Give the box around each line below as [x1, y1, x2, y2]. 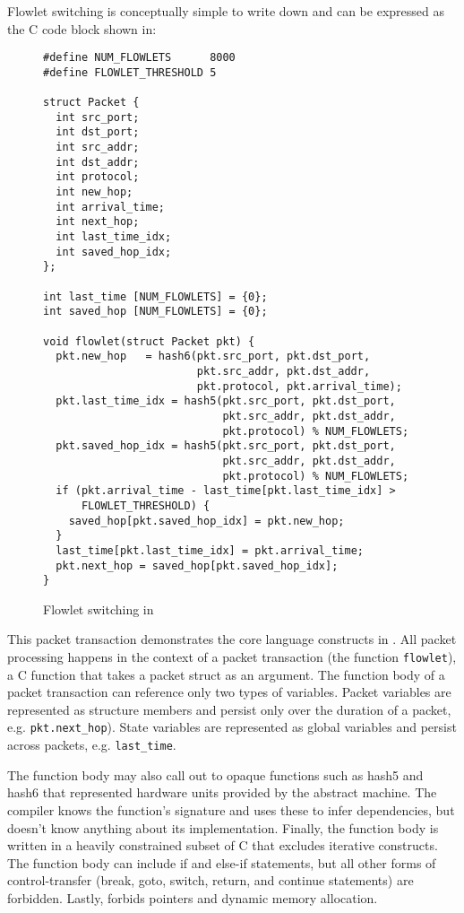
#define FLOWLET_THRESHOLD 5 [43, 65, 217, 79]
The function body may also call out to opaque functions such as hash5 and [7, 765, 424, 784]
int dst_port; [56, 126, 140, 139]
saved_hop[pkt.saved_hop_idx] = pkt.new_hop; [68, 514, 345, 527]
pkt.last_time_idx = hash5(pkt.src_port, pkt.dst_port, [56, 395, 396, 408]
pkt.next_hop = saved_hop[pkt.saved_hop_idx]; [56, 559, 339, 572]
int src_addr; [56, 141, 140, 154]
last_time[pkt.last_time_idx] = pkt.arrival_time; [56, 543, 364, 557]
